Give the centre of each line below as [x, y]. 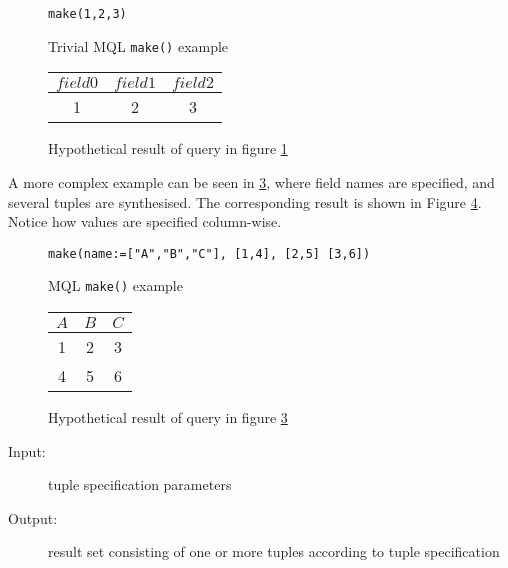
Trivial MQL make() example [138, 45]
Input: [27, 450]
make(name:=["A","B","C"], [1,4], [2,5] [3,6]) [209, 253]
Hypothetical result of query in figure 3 [168, 417]
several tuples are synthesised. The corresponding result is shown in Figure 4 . [245, 201]
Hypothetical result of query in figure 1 [168, 148]
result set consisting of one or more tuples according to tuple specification [274, 551]
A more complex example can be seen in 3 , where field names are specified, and [251, 181]
